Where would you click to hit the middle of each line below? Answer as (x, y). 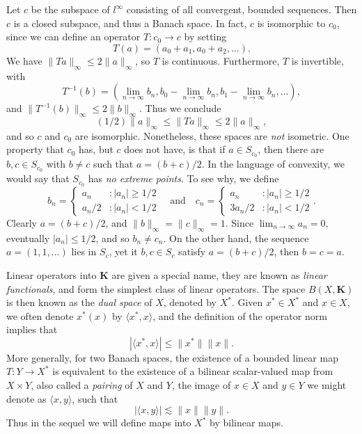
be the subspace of (70, 9)
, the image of (201, 385)
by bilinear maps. (246, 423)
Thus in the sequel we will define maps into (99, 423)
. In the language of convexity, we (273, 164)
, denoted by (190, 302)
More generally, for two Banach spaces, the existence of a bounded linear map (172, 357)
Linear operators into (52, 274)
